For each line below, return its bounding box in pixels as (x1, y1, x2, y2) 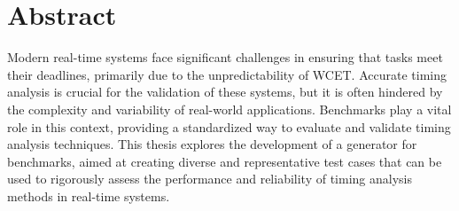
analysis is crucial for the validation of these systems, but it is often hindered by (7, 82, 443, 101)
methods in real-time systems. (7, 186, 170, 205)
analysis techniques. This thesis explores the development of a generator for (7, 135, 417, 153)
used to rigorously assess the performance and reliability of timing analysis (7, 169, 412, 188)
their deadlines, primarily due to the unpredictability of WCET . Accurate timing (7, 65, 447, 83)
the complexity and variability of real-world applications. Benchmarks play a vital (7, 99, 452, 118)
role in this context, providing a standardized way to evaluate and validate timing (7, 117, 451, 136)
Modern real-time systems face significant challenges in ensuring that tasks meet (7, 48, 443, 66)
